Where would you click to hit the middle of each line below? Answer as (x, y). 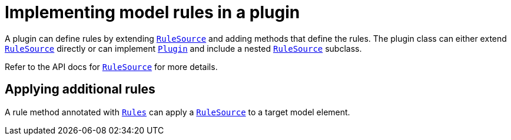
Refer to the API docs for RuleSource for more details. (111, 66)
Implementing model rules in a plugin (152, 12)
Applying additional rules (80, 89)
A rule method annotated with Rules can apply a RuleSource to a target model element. (177, 112)
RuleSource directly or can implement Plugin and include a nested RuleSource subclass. (183, 48)
